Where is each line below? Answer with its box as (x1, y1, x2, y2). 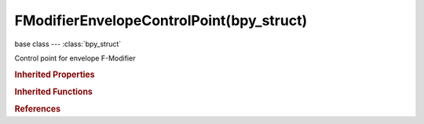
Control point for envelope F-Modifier (14, 53, 136, 63)
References (14, 104, 61, 115)
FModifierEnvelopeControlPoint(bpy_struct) (14, 12, 308, 29)
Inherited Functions (14, 86, 93, 97)
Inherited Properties (14, 69, 96, 80)
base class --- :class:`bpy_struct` (14, 39, 122, 49)
